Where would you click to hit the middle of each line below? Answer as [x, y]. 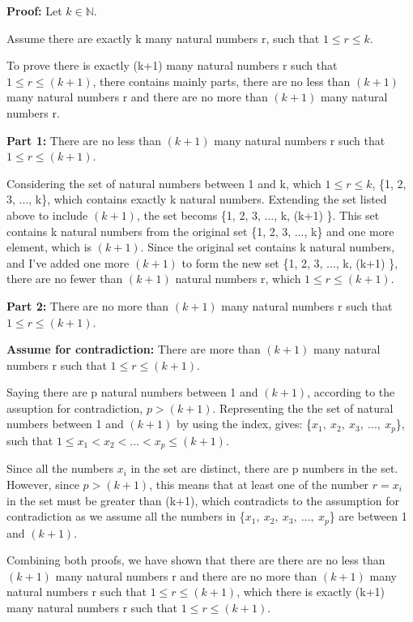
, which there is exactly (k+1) [311, 592]
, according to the [351, 392]
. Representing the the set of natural [303, 408]
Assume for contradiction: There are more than [134, 349]
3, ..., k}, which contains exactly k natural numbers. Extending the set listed [197, 199]
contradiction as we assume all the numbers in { [126, 516]
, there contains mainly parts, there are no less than [221, 81]
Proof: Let [34, 11]
